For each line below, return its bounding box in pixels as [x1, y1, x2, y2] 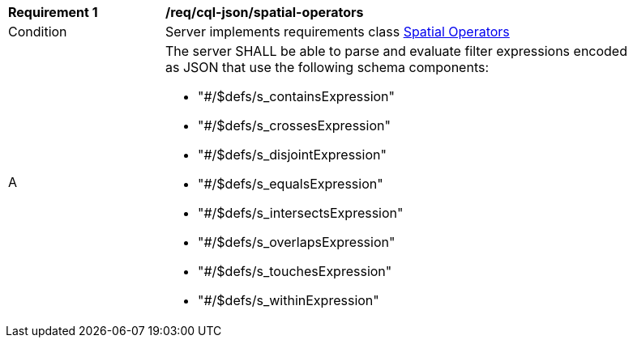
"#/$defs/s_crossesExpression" [198, 117, 391, 134]
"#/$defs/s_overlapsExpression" [198, 234, 396, 250]
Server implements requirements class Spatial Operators [165, 23, 510, 40]
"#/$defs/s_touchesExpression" [198, 263, 392, 279]
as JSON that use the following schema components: [165, 59, 490, 75]
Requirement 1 [8, 4, 98, 20]
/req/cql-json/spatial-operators [165, 4, 364, 20]
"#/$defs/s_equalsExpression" [198, 176, 383, 192]
